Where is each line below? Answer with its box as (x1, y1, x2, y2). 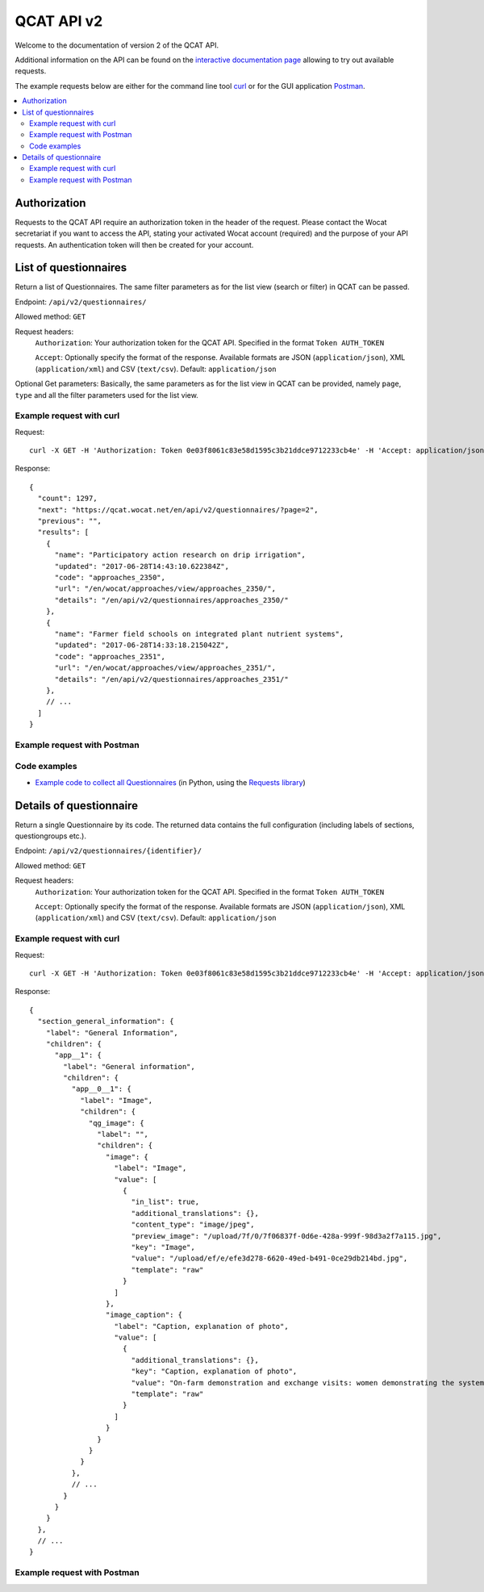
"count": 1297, (37, 494, 98, 504)
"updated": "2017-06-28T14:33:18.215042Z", (54, 641, 230, 650)
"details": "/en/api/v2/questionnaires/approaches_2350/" (54, 595, 290, 604)
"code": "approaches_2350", (54, 573, 165, 582)
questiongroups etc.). (15, 831, 87, 841)
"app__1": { (54, 1051, 102, 1060)
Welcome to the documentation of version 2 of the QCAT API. (15, 40, 219, 50)
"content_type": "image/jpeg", (131, 1220, 255, 1230)
